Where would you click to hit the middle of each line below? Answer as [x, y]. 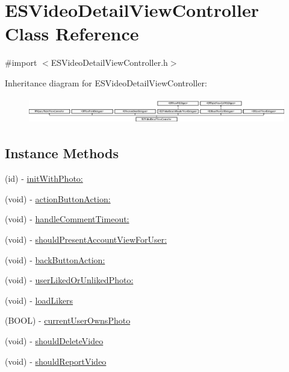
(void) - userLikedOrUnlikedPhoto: [69, 280]
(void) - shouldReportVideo [56, 361]
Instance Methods [62, 153]
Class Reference [72, 34]
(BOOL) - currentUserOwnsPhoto [68, 320]
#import [21, 63]
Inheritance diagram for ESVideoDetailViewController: [106, 82]
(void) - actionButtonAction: [58, 198]
